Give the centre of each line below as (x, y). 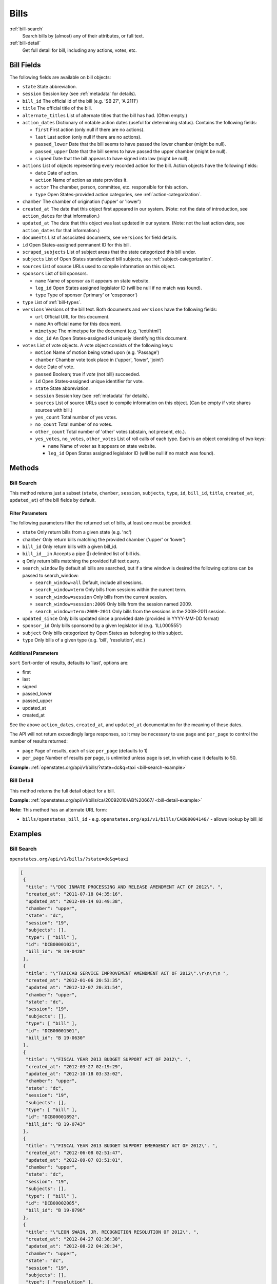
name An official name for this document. (78, 324)
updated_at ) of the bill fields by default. (53, 500)
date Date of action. (57, 173)
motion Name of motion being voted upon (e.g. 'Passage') (97, 352)
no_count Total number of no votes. (74, 424)
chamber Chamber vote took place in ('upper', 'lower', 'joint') (100, 360)
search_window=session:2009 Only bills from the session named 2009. (114, 604)
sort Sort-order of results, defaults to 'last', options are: (69, 663)
